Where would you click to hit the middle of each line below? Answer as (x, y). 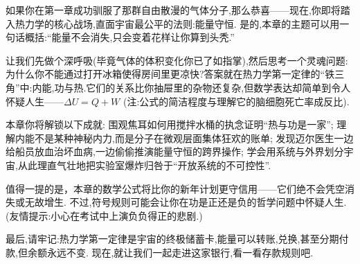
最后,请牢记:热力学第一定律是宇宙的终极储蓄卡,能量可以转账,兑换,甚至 (163, 239)
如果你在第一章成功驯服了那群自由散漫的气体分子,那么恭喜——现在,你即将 (173, 10)
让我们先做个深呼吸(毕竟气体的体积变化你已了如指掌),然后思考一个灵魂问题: (177, 60)
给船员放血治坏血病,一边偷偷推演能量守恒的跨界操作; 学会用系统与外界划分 (175, 151)
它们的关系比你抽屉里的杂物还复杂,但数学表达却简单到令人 (218, 87)
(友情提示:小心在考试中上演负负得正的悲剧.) (104, 215)
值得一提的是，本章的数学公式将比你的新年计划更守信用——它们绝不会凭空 (175, 188)
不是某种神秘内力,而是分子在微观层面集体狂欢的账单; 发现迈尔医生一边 (194, 138)
